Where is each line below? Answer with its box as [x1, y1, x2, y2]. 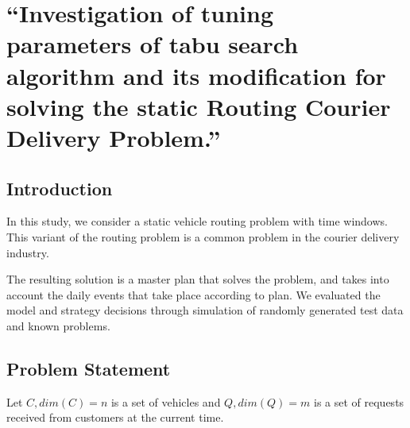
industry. [6, 244, 49, 260]
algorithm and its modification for [6, 59, 386, 91]
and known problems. [6, 317, 110, 334]
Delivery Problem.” [6, 121, 221, 153]
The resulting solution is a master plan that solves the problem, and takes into [6, 271, 389, 287]
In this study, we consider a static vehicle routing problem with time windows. [6, 213, 388, 229]
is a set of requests [314, 393, 404, 410]
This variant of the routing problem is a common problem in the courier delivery [6, 228, 400, 245]
